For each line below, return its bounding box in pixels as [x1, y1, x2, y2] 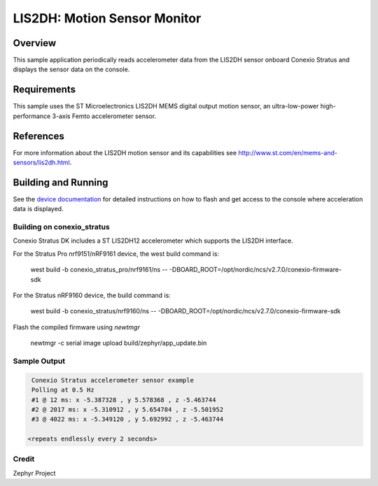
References [13, 130, 64, 142]
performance [13, 112, 51, 120]
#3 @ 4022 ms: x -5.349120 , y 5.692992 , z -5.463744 [31, 415, 224, 423]
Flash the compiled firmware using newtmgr [13, 322, 140, 331]
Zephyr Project [13, 469, 56, 477]
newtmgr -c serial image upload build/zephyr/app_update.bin [30, 339, 207, 348]
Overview [13, 37, 57, 49]
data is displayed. [13, 205, 64, 213]
